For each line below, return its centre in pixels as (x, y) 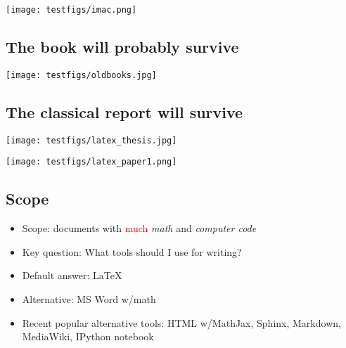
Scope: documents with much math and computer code (139, 228)
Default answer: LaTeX (72, 275)
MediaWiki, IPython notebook (88, 336)
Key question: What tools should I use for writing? (132, 251)
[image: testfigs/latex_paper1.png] (91, 162)
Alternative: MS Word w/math (89, 299)
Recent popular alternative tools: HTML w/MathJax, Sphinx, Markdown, (181, 322)
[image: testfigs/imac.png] (71, 10)
